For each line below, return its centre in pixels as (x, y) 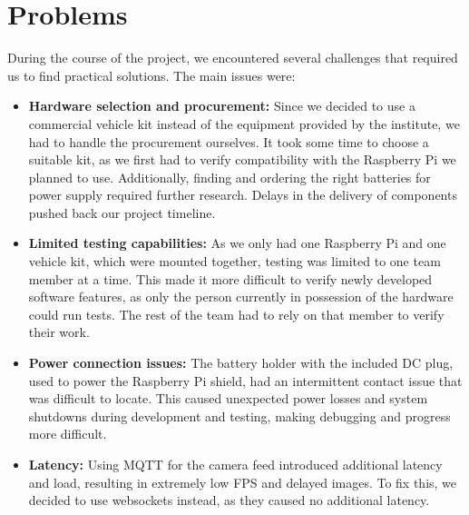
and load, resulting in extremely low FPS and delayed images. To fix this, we (243, 482)
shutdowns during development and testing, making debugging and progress (239, 416)
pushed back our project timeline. (122, 212)
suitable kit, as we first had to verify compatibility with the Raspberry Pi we (242, 159)
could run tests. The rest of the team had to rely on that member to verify (236, 314)
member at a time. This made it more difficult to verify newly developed (230, 278)
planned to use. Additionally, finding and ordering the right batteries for (230, 177)
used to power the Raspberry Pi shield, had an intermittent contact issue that (245, 380)
